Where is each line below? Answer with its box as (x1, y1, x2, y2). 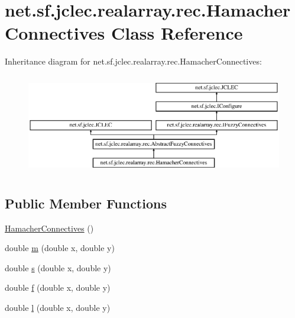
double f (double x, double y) (5, 281, 111, 294)
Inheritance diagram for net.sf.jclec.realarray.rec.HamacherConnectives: (5, 55, 262, 68)
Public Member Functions (5, 194, 167, 212)
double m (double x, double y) (5, 242, 115, 254)
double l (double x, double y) (5, 301, 111, 313)
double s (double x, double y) (5, 261, 111, 274)
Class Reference (111, 21, 243, 45)
